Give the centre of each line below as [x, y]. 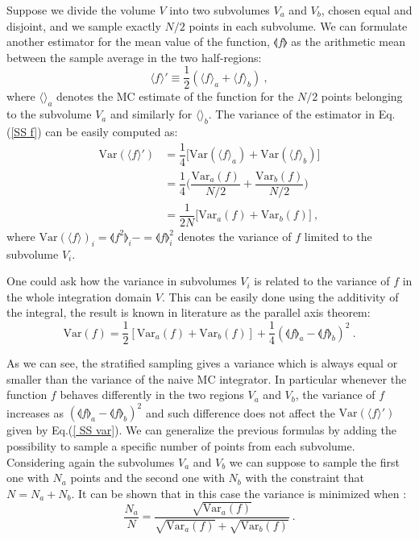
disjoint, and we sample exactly [84, 25]
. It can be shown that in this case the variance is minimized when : [239, 493]
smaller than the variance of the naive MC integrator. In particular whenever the [207, 378]
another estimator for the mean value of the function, [138, 42]
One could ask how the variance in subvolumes [122, 281]
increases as [35, 412]
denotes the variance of [234, 236]
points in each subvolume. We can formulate [298, 25]
